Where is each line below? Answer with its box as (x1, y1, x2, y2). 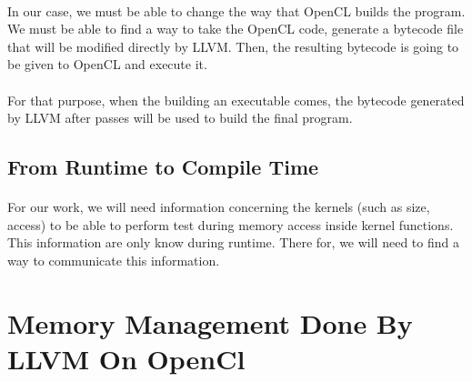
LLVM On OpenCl (7, 339, 246, 377)
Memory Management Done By (7, 304, 413, 341)
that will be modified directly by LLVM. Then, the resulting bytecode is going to (7, 36, 459, 55)
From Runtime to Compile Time (7, 153, 319, 181)
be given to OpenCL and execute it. (7, 55, 207, 74)
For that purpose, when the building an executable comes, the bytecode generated (7, 90, 465, 109)
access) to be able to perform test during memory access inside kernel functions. (7, 215, 454, 234)
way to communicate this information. (7, 250, 220, 269)
